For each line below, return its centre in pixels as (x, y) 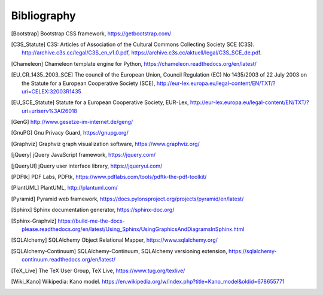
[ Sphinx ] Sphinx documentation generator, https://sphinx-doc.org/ (93, 210)
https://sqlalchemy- (252, 251)
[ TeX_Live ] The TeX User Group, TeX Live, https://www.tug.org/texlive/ (98, 270)
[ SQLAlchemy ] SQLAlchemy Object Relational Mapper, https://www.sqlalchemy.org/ (115, 240)
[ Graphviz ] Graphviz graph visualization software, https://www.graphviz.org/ (105, 144)
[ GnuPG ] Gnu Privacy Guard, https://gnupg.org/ (70, 133)
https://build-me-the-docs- (91, 221)
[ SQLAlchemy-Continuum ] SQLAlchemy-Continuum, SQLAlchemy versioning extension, (119, 251)
